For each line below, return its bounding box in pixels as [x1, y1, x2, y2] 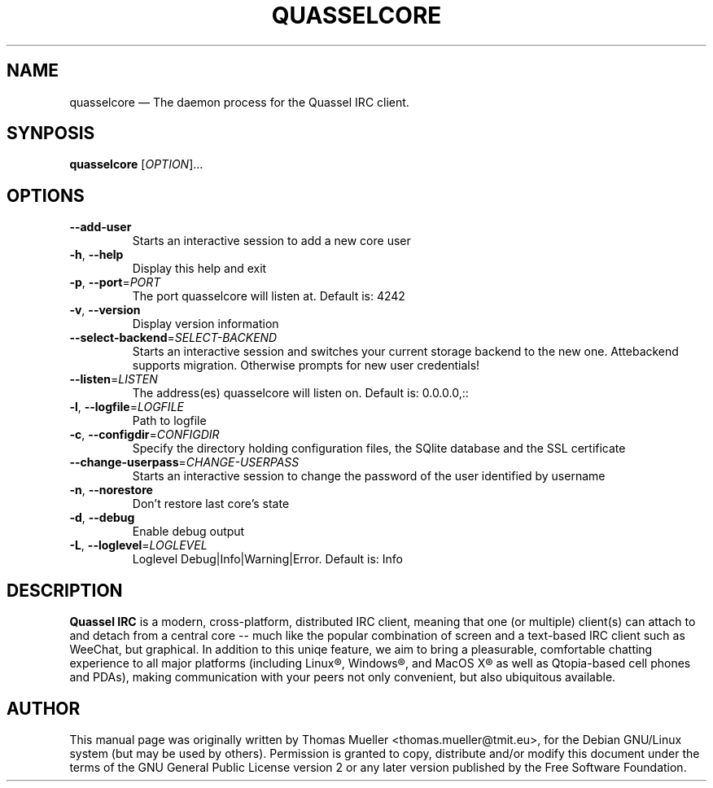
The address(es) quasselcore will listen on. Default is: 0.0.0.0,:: [132, 386, 469, 401]
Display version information [132, 317, 279, 331]
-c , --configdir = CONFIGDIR [69, 427, 220, 442]
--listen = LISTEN [69, 372, 158, 387]
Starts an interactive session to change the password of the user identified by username [132, 469, 606, 484]
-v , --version [69, 303, 141, 317]
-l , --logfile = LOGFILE [69, 400, 184, 414]
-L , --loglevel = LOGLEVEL [69, 538, 208, 553]
